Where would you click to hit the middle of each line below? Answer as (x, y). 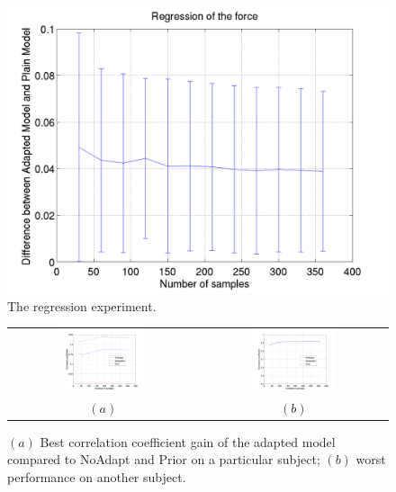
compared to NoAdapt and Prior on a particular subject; (164, 459)
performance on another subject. (97, 477)
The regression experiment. (82, 305)
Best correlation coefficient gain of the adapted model (188, 441)
